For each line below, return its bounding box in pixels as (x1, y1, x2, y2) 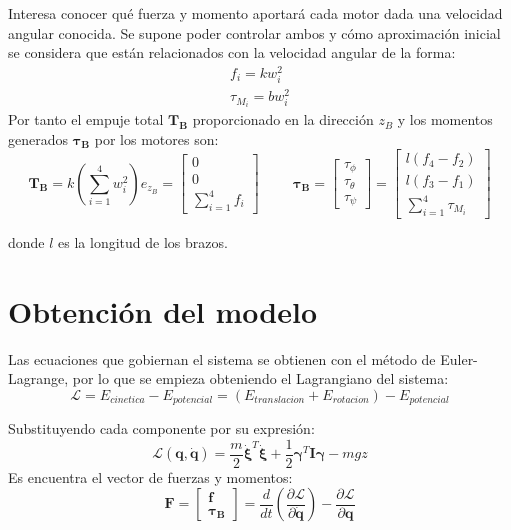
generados (8, 128, 69, 149)
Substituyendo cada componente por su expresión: (8, 418, 315, 439)
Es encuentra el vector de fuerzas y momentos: (8, 466, 293, 487)
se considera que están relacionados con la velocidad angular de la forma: (8, 42, 456, 63)
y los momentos (397, 109, 493, 130)
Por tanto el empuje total (8, 109, 164, 130)
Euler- (440, 348, 478, 369)
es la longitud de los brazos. (58, 231, 228, 252)
